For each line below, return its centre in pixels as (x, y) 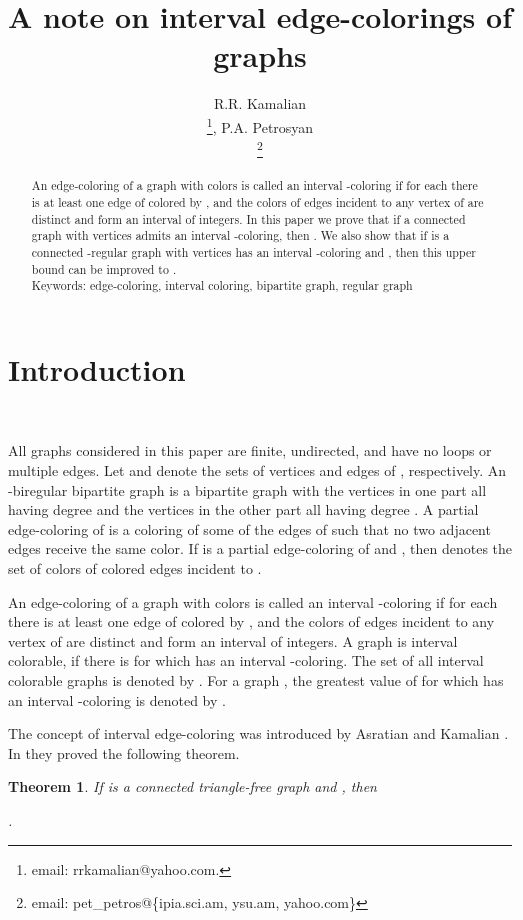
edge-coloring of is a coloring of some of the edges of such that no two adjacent (249, 528)
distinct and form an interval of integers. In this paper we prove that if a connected (248, 218)
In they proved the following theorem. (124, 752)
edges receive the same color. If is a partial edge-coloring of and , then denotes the (260, 548)
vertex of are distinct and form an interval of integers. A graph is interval (233, 640)
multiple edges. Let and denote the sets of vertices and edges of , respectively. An (257, 470)
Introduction (97, 368)
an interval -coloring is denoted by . (117, 699)
